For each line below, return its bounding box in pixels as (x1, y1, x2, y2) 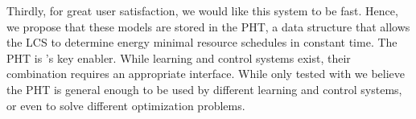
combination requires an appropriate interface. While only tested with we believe (6, 65, 406, 82)
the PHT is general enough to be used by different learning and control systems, (6, 80, 402, 97)
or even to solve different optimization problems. (6, 96, 245, 113)
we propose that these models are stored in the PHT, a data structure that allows (6, 18, 410, 35)
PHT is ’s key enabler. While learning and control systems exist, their (6, 49, 351, 66)
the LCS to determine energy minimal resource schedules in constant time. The (6, 34, 397, 51)
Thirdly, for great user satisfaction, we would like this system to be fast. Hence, (6, 2, 398, 18)
